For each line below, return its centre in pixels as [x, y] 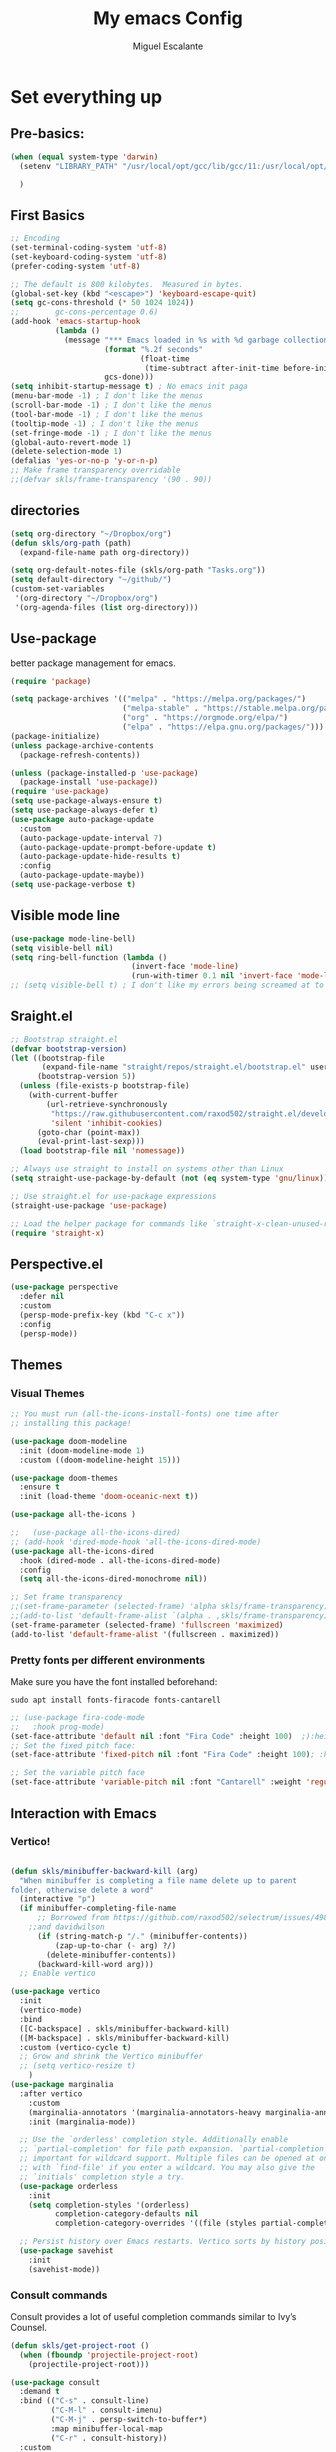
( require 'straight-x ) [57, 1233]
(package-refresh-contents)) [80, 755]
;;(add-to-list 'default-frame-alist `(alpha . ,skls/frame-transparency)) [171, 1616]
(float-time [164, 358]
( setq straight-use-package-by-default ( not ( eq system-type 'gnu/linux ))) [171, 1178]
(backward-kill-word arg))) [95, 1964]
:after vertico [51, 2093]
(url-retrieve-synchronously [107, 1104]
